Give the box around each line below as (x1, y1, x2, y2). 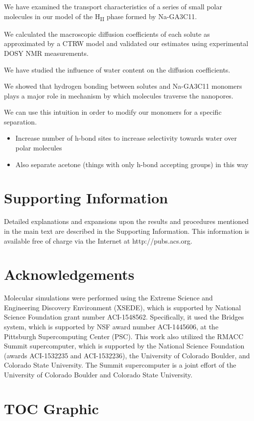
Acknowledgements (4, 264, 135, 284)
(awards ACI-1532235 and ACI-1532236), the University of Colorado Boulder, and (4, 350, 250, 360)
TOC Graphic (4, 398, 99, 418)
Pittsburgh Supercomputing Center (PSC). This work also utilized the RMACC (4, 331, 244, 341)
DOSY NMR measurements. (4, 48, 89, 58)
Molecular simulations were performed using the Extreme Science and (4, 293, 213, 303)
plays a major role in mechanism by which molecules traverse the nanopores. (4, 90, 233, 100)
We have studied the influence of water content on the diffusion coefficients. (4, 64, 231, 74)
